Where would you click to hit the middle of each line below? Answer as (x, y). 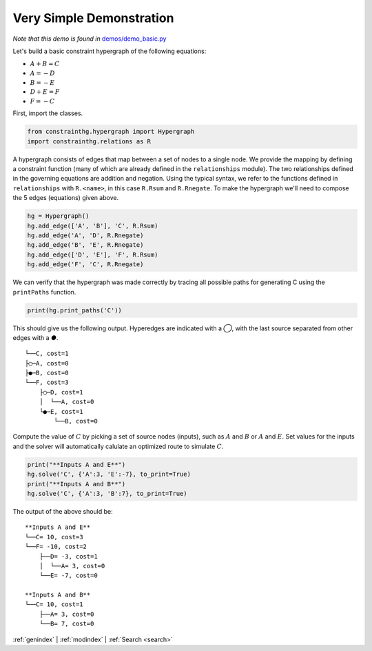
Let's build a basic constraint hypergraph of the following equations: (110, 51)
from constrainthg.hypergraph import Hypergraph (111, 132)
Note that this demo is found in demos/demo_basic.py (90, 39)
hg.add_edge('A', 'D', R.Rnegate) (85, 235)
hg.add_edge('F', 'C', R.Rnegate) (85, 264)
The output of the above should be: (63, 511)
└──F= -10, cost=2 (56, 547)
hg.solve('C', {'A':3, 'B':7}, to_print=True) (107, 493)
